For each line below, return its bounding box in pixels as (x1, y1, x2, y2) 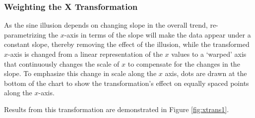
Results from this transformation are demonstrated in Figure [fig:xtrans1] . (4, 104, 229, 114)
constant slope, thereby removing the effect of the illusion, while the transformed (4, 39, 250, 49)
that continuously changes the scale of (4, 58, 120, 69)
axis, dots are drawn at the (165, 68, 247, 79)
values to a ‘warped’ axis (171, 49, 247, 59)
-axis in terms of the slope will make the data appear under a (64, 29, 251, 39)
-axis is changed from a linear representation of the (8, 49, 163, 59)
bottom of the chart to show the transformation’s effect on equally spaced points (4, 78, 249, 88)
